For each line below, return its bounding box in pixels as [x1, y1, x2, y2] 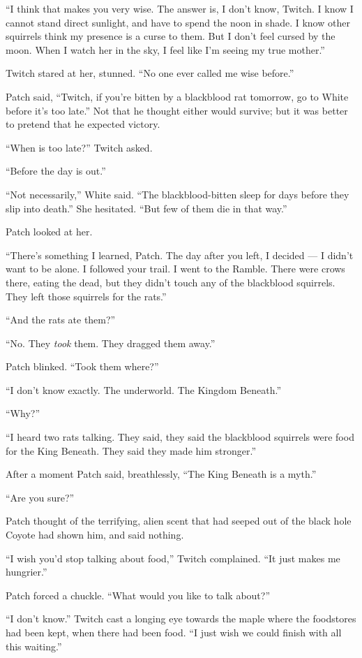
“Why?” [6, 406, 40, 421]
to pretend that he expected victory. [6, 117, 160, 131]
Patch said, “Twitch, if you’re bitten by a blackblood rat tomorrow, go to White [6, 89, 349, 103]
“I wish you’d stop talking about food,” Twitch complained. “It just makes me [6, 550, 340, 565]
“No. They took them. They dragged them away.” [6, 335, 216, 350]
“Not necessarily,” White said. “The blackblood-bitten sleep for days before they [6, 187, 349, 201]
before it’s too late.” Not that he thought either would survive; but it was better [6, 103, 348, 117]
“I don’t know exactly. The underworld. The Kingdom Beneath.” [6, 382, 282, 397]
